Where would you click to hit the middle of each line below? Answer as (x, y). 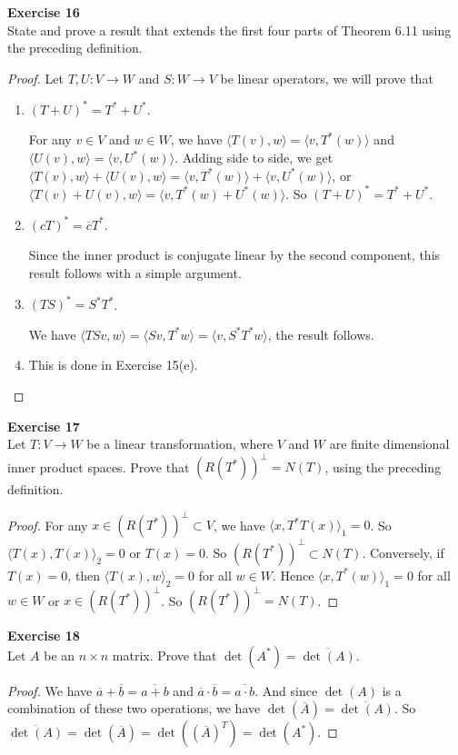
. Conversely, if (403, 552)
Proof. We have (50, 690)
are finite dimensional (389, 444)
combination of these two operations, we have (134, 708)
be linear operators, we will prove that (327, 78)
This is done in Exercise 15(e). (113, 365)
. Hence (293, 575)
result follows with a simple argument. (135, 273)
